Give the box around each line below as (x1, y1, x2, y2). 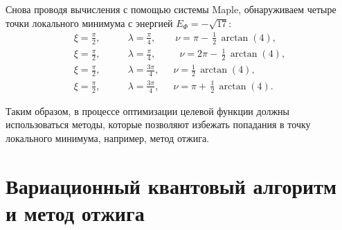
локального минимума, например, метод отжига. (6, 130, 210, 145)
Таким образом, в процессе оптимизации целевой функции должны (6, 103, 290, 118)
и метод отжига (6, 198, 145, 227)
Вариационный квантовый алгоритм (6, 171, 337, 200)
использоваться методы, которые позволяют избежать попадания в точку (6, 117, 311, 132)
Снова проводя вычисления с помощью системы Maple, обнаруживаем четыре (6, 2, 336, 16)
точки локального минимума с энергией (6, 15, 173, 30)
